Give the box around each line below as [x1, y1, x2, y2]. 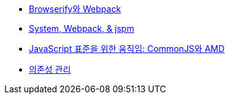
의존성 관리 [29, 64, 71, 75]
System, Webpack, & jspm [29, 23, 134, 34]
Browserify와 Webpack [29, 4, 121, 14]
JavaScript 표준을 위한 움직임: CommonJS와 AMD [29, 43, 225, 54]
